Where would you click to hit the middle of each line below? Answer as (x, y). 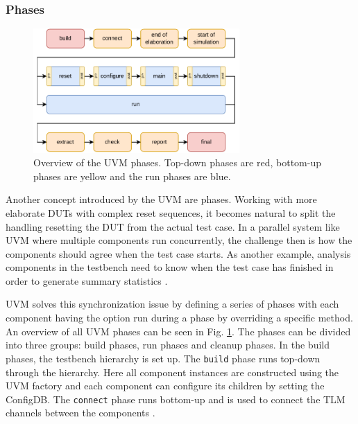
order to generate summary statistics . (87, 280)
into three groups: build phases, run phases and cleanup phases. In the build (168, 345)
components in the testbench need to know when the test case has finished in (170, 267)
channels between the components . (80, 413)
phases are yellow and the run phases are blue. (132, 176)
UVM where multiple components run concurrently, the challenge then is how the (179, 240)
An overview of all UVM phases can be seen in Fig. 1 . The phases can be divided (178, 331)
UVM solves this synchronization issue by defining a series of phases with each (172, 304)
